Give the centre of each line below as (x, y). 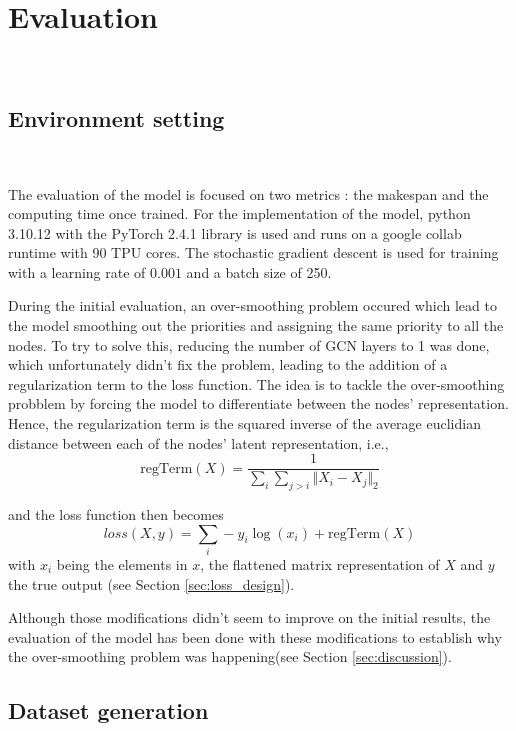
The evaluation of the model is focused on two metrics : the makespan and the (248, 193)
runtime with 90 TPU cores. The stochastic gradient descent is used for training (253, 252)
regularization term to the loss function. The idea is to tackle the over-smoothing (256, 383)
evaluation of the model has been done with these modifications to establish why (255, 636)
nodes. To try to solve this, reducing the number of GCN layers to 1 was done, (249, 344)
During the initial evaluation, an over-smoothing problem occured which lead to (252, 305)
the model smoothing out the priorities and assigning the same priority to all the (256, 325)
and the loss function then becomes (116, 514)
